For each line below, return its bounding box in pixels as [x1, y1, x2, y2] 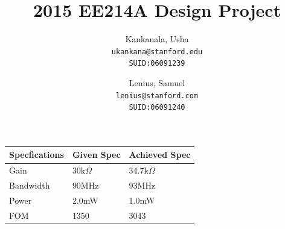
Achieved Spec [129, 148, 191, 161]
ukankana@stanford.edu [111, 47, 203, 56]
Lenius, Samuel [129, 77, 185, 89]
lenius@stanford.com [115, 91, 199, 100]
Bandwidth [9, 179, 50, 192]
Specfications [9, 148, 64, 161]
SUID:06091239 [129, 59, 185, 68]
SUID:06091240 [129, 103, 185, 112]
